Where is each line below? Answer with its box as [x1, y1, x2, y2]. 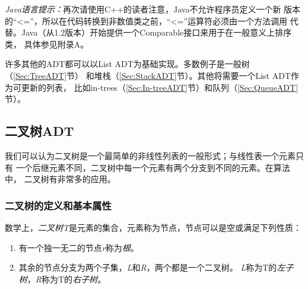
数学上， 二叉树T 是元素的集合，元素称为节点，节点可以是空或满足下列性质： [5, 221, 302, 233]
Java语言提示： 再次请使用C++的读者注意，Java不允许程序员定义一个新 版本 [5, 3, 301, 15]
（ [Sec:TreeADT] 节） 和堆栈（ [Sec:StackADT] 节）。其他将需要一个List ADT [5, 69, 291, 81]
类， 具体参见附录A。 [5, 37, 89, 50]
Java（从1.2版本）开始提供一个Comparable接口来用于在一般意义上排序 [21, 26, 292, 39]
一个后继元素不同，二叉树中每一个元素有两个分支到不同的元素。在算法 [15, 161, 290, 173]
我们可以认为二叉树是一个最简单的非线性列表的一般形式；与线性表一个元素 [5, 149, 296, 161]
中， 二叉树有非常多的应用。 [5, 173, 116, 185]
